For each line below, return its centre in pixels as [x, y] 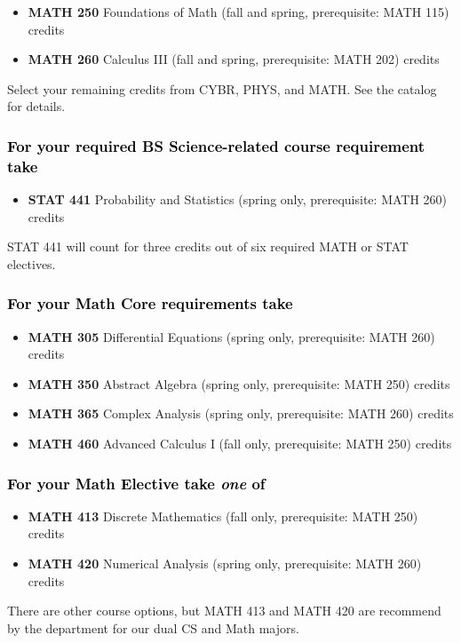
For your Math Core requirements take [150, 303]
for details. [36, 106]
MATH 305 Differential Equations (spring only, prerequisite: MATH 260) [231, 336]
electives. [32, 263]
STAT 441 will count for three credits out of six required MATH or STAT [208, 246]
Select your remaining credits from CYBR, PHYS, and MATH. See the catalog [222, 88]
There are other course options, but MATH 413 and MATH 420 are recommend [224, 611]
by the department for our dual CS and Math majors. [153, 627]
